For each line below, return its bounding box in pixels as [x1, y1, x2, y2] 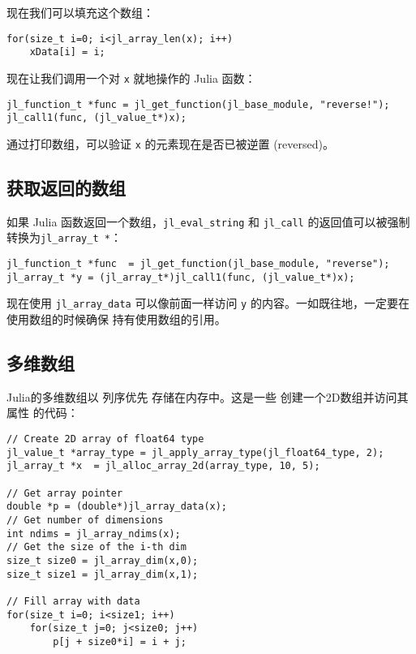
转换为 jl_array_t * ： [6, 229, 122, 246]
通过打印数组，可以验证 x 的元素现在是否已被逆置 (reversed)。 [6, 135, 334, 152]
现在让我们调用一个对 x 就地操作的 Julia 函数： [6, 69, 256, 86]
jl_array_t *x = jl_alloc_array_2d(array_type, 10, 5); [6, 460, 320, 472]
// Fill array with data [6, 595, 140, 607]
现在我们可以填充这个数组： [6, 4, 154, 20]
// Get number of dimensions [6, 514, 164, 526]
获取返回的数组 [6, 174, 126, 200]
